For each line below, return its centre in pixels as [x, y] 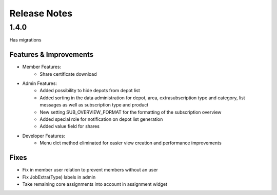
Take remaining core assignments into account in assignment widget [95, 184]
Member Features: [42, 67]
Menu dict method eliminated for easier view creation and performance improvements [131, 143]
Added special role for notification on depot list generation [101, 119]
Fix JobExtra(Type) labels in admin [59, 177]
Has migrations [25, 40]
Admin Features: [40, 83]
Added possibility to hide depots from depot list [90, 91]
